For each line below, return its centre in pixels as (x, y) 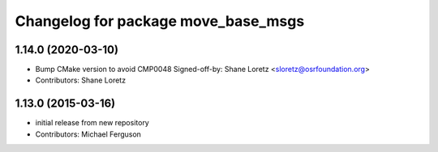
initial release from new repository (92, 123)
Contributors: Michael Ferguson (88, 134)
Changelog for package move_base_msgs (160, 21)
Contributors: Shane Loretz (80, 80)
